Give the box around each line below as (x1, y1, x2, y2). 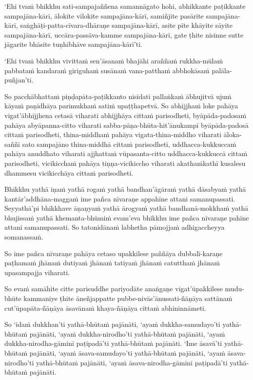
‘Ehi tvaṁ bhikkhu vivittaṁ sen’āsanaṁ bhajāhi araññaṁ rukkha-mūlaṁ (4, 55, 223, 65)
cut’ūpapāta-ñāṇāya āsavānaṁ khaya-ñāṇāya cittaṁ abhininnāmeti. (4, 302, 206, 313)
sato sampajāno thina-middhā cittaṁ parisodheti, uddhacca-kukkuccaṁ (22, 139, 236, 149)
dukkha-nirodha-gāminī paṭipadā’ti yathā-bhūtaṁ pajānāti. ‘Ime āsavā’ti (4, 338, 222, 348)
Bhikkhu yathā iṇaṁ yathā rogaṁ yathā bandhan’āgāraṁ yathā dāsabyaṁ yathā (4, 184, 246, 194)
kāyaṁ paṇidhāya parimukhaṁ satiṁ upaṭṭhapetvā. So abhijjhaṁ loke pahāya (4, 100, 238, 111)
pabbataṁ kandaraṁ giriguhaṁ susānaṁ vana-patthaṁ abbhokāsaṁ (4, 65, 210, 75)
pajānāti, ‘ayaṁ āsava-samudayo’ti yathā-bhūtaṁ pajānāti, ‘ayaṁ (29, 348, 225, 358)
